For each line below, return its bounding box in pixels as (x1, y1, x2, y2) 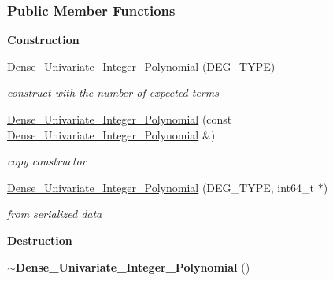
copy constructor (7, 153, 87, 169)
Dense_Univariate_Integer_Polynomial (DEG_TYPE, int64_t (7, 179, 314, 195)
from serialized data (7, 205, 102, 222)
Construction (7, 31, 80, 48)
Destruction (7, 231, 72, 248)
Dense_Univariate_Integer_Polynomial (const (7, 111, 232, 127)
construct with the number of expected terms (7, 84, 219, 101)
